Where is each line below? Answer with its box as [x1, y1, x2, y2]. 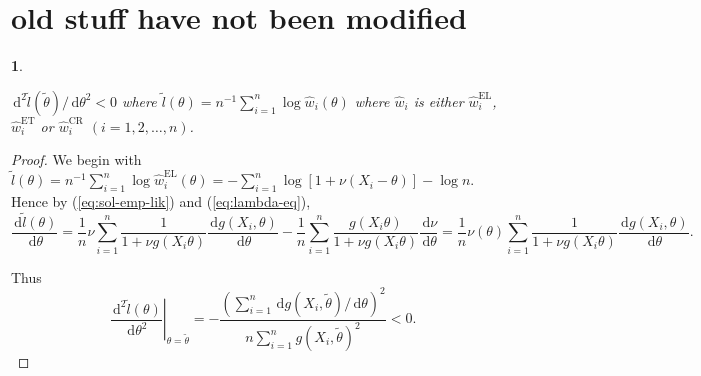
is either [413, 90, 464, 111]
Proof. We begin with [11, 149, 142, 170]
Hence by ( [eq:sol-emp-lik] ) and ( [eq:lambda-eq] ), [11, 190, 311, 211]
